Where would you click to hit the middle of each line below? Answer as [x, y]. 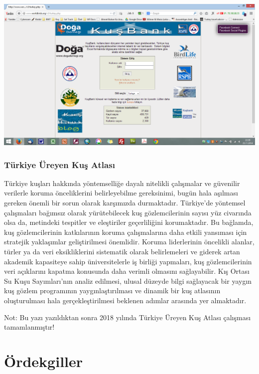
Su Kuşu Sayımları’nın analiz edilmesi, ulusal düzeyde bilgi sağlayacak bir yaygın [128, 280]
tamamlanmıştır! [29, 327]
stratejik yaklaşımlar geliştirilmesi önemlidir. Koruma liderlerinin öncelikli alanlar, [129, 242]
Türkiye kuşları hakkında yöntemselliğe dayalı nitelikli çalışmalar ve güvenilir [122, 183]
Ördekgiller [44, 361]
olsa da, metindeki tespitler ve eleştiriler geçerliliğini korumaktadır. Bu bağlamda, [129, 222]
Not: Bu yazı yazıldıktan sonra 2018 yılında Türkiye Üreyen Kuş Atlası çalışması [128, 317]
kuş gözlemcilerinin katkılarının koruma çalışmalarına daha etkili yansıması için [126, 232]
